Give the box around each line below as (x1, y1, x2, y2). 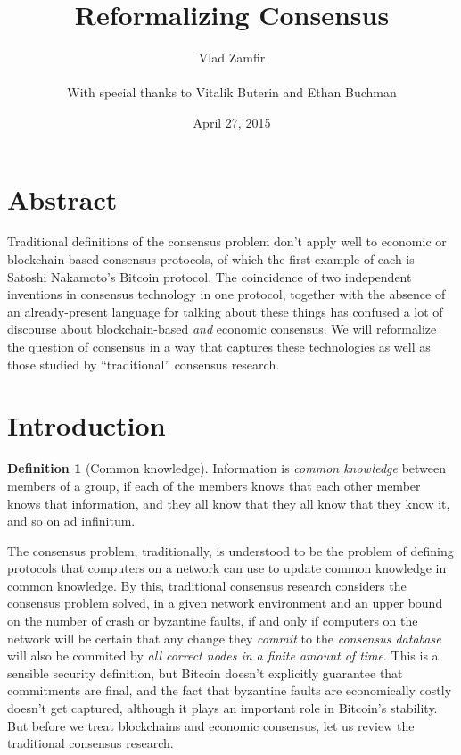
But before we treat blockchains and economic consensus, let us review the (7, 716, 415, 734)
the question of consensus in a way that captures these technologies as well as (7, 337, 431, 355)
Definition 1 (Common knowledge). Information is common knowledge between (7, 459, 447, 477)
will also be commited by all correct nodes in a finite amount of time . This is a (7, 646, 439, 665)
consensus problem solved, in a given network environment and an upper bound (7, 593, 443, 612)
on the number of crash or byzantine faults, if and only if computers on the (7, 611, 418, 630)
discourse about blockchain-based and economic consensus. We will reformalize (7, 319, 437, 338)
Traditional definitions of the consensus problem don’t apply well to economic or (7, 232, 447, 251)
